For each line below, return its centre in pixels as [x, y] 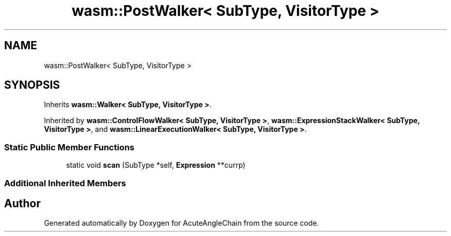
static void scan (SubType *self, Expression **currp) [156, 165]
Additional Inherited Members [65, 183]
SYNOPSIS [32, 85]
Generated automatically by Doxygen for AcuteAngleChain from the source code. [181, 223]
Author [22, 203]
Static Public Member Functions [70, 147]
